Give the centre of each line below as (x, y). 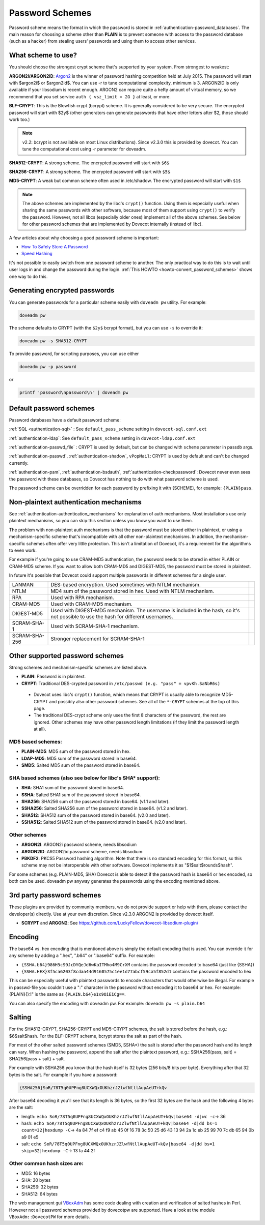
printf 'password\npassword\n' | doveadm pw (74, 393)
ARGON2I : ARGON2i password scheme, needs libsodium (79, 845)
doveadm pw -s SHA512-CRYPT (53, 341)
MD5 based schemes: (36, 742)
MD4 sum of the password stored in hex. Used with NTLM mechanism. (132, 591)
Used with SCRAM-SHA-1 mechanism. (95, 626)
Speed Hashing (37, 254)
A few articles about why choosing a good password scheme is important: (84, 238)
